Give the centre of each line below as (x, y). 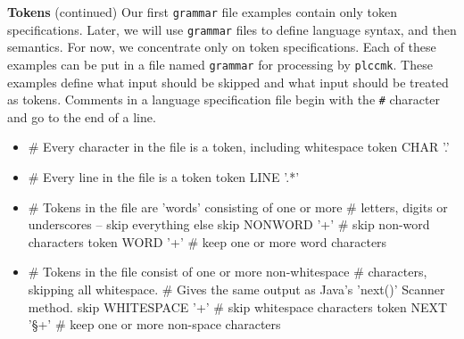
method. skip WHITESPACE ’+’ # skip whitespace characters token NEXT (238, 306)
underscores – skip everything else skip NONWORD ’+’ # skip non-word (229, 224)
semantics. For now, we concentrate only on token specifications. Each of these (222, 47)
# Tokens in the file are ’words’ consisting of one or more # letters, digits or (238, 207)
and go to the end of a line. (82, 116)
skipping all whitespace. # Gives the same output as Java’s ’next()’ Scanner (236, 289)
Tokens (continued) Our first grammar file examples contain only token (202, 12)
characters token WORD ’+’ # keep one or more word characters (207, 241)
